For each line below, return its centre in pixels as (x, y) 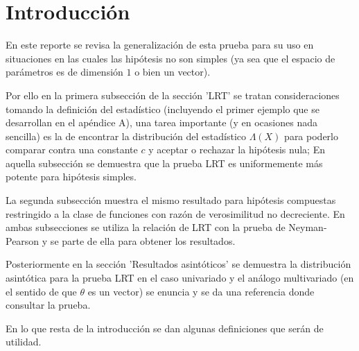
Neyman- (308, 227)
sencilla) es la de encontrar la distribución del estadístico (126, 136)
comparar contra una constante (72, 149)
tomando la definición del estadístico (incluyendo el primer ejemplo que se (163, 109)
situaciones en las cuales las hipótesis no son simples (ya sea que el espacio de (170, 58)
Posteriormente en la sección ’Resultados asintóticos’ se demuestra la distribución (178, 264)
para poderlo (311, 136)
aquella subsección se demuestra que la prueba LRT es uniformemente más (164, 163)
